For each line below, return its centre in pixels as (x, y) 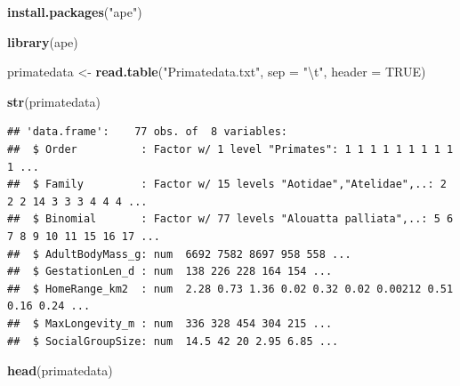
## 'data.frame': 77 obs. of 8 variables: (147, 132)
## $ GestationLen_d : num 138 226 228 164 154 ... (170, 272)
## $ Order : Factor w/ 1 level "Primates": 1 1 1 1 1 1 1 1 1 (230, 149)
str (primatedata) (54, 101)
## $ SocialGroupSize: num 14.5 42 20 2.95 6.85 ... (173, 341)
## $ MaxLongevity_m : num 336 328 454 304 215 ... (170, 323)
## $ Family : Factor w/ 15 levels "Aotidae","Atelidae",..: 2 (227, 185)
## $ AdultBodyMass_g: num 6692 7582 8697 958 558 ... (179, 254)
